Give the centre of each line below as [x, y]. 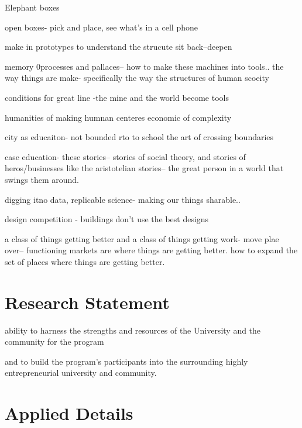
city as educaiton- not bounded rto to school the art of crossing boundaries [139, 137]
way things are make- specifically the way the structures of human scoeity [137, 78]
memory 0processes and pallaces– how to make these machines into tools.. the [144, 66]
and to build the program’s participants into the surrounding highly [126, 361]
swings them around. [42, 179]
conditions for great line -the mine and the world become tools [117, 97]
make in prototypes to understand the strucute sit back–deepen [119, 47]
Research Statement [87, 302]
